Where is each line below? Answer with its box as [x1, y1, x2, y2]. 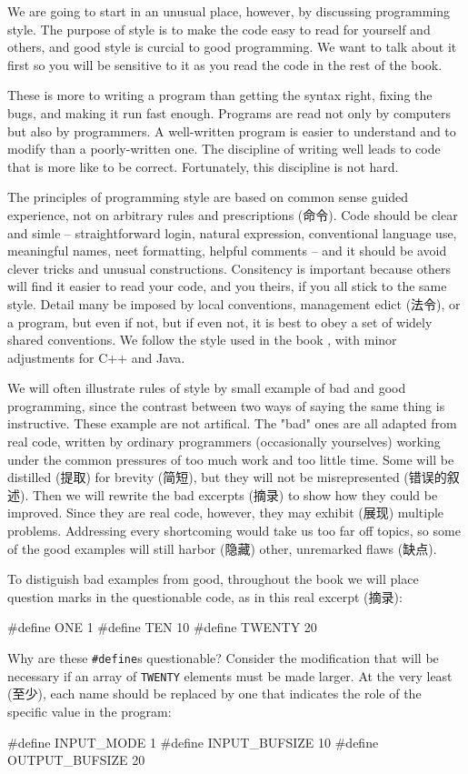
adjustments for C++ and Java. [7, 347, 185, 367]
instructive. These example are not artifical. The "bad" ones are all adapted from [7, 414, 457, 433]
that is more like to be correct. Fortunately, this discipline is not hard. [7, 156, 399, 176]
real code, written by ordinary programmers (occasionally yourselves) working [7, 432, 441, 451]
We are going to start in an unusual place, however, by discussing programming [7, 2, 451, 20]
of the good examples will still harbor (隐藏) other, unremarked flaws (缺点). [7, 538, 437, 558]
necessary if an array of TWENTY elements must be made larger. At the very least [7, 666, 453, 685]
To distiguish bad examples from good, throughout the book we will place [7, 569, 419, 588]
